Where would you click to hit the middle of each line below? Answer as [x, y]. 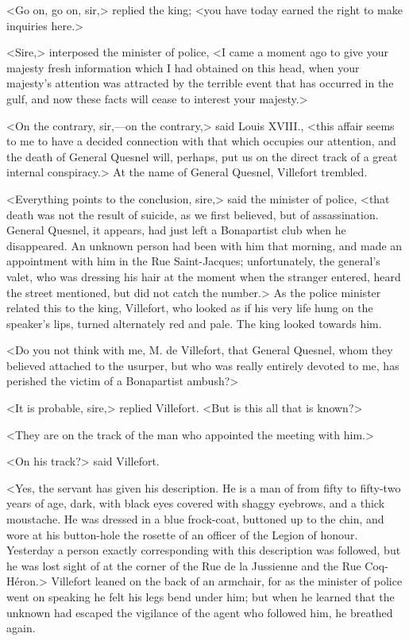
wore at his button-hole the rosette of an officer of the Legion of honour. [182, 534]
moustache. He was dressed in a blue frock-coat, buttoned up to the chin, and [195, 519]
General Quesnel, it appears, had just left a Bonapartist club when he [176, 230]
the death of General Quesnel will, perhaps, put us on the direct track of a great [202, 156]
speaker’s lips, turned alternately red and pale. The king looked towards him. [194, 323]
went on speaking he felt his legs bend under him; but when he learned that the [201, 597]
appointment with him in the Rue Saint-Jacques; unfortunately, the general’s [193, 261]
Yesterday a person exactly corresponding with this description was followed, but [204, 550]
